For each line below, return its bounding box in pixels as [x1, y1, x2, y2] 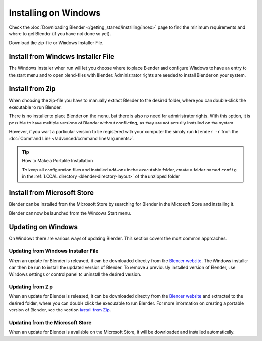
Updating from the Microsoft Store [9, 319, 92, 325]
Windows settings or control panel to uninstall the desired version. [9, 271, 142, 277]
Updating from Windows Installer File [9, 248, 99, 254]
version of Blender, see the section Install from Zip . [9, 307, 111, 313]
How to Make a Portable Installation [22, 158, 93, 164]
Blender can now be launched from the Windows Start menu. [9, 210, 131, 216]
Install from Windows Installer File [9, 52, 114, 61]
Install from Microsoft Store [9, 188, 94, 197]
